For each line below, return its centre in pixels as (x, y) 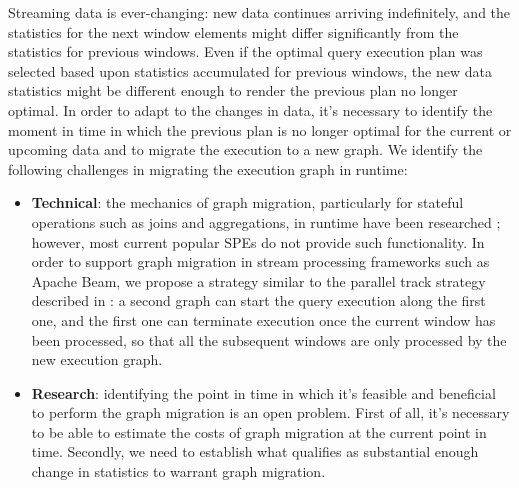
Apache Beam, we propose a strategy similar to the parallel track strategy (258, 280)
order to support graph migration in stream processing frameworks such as (260, 261)
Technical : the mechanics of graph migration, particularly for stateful (247, 202)
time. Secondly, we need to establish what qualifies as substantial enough (255, 451)
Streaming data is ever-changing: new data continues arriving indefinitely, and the (259, 12)
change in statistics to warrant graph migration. (178, 471)
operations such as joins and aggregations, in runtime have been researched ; (266, 221)
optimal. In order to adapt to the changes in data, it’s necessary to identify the (250, 109)
